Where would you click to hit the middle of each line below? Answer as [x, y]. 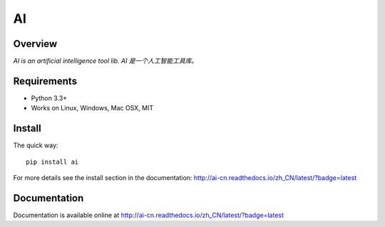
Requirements [45, 81]
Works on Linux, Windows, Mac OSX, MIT [92, 108]
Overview [35, 44]
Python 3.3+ [49, 98]
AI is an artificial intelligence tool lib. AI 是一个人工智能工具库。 [106, 61]
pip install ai [52, 162]
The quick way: [36, 145]
